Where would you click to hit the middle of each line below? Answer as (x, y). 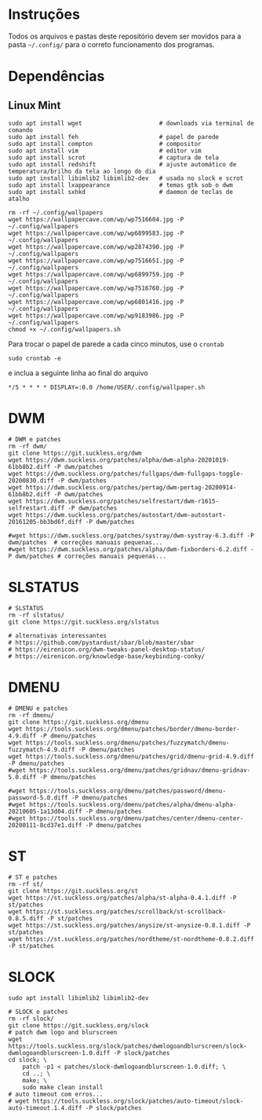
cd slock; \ (27, 1060)
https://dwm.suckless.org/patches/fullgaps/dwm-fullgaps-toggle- (135, 474)
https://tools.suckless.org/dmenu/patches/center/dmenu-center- (136, 818)
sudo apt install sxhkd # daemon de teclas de (121, 192)
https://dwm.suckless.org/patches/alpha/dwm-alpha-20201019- (127, 460)
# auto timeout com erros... (56, 1094)
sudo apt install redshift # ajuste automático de (122, 164)
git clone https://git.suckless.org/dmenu (78, 722)
